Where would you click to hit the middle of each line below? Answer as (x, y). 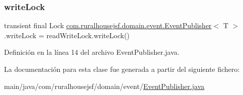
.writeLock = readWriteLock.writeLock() (67, 35)
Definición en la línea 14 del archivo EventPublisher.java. (92, 52)
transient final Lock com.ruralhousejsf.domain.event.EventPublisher (108, 25)
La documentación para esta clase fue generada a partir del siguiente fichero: (122, 69)
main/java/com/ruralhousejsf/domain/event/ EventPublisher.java (104, 86)
